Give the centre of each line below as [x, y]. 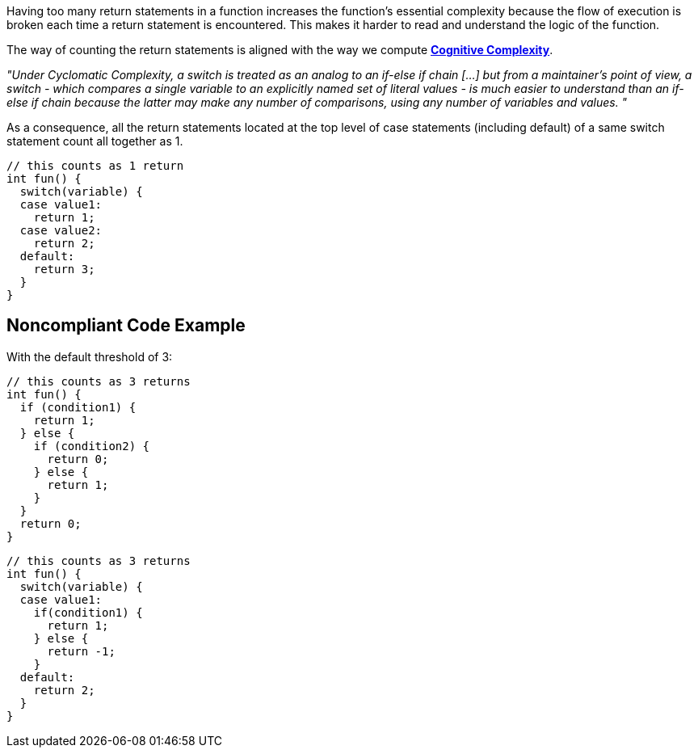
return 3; [64, 269]
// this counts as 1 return [95, 166]
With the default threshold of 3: [90, 356]
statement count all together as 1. [95, 141]
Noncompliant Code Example [126, 326]
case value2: [61, 230]
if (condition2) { [92, 446]
